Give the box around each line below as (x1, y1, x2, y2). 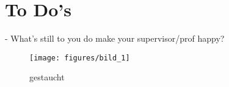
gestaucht (29, 71, 65, 83)
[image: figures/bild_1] (29, 53, 130, 62)
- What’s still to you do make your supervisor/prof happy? (5, 32, 225, 45)
